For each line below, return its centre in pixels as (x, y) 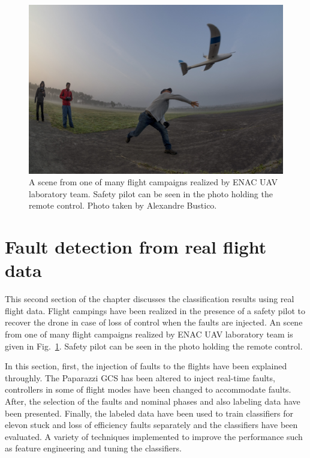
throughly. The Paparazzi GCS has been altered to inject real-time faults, (140, 377)
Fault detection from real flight (136, 247)
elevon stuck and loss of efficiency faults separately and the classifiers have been (151, 425)
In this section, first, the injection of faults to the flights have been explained (146, 366)
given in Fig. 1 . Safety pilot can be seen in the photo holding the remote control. (154, 346)
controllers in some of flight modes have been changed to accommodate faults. (148, 389)
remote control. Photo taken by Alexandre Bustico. (123, 205)
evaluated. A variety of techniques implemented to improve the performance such (154, 436)
